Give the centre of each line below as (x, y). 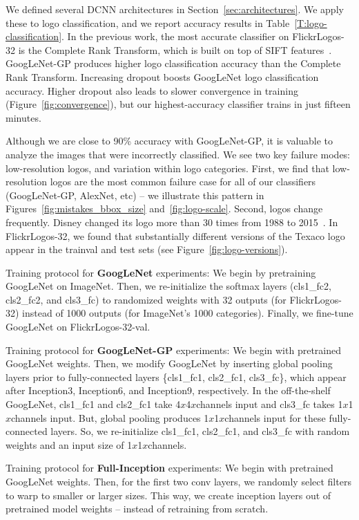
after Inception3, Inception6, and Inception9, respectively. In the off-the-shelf (168, 390)
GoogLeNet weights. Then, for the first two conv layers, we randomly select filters (178, 481)
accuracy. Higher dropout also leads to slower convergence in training (152, 90)
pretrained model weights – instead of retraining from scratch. (137, 509)
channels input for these (275, 417)
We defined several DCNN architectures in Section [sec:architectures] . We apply (175, 9)
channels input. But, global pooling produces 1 (110, 417)
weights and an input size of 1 (69, 444)
